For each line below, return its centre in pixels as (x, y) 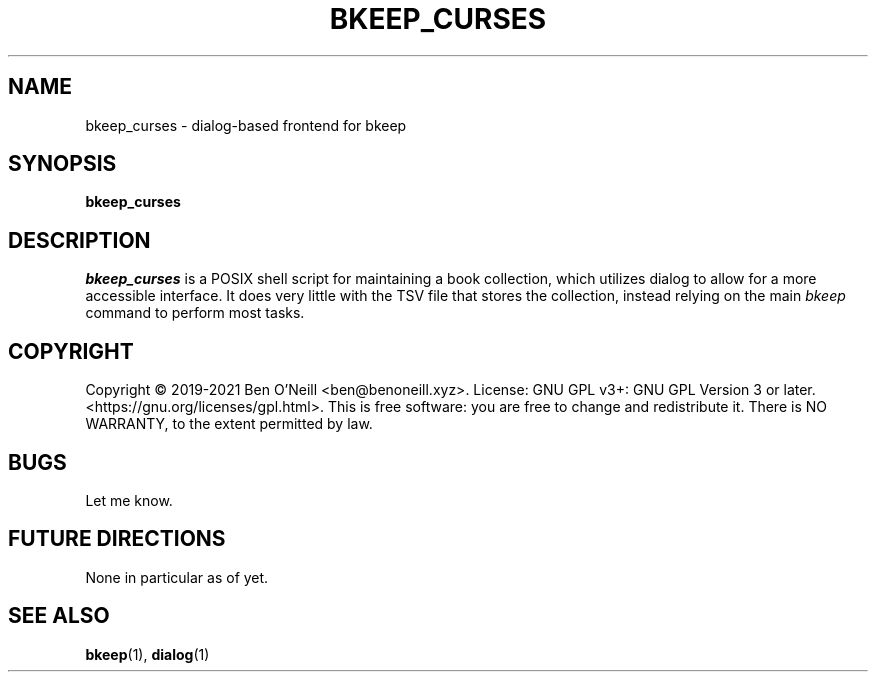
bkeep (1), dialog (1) (147, 654)
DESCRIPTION (79, 240)
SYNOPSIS (62, 164)
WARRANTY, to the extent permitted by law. (229, 424)
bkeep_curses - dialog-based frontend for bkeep (246, 125)
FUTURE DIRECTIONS (117, 539)
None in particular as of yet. (177, 577)
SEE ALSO (59, 616)
